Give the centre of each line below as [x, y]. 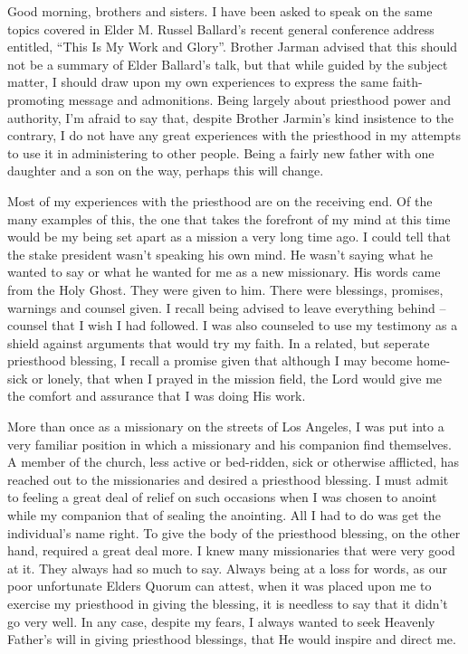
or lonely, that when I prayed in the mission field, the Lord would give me [237, 378]
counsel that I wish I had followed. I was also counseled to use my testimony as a [233, 325]
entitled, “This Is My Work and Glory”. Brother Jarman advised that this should [232, 47]
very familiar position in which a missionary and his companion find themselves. [229, 444]
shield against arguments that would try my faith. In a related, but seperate [219, 342]
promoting [36, 99]
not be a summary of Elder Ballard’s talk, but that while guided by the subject [228, 64]
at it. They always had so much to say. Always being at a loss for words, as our [228, 568]
